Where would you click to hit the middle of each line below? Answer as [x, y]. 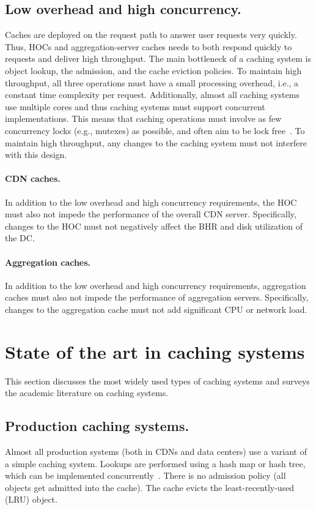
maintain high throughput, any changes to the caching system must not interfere [156, 142]
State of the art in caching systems [155, 351]
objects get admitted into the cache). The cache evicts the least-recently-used [150, 487]
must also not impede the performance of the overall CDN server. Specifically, [151, 214]
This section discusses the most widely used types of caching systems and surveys [157, 381]
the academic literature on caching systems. [87, 393]
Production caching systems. [97, 426]
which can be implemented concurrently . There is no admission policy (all [145, 475]
